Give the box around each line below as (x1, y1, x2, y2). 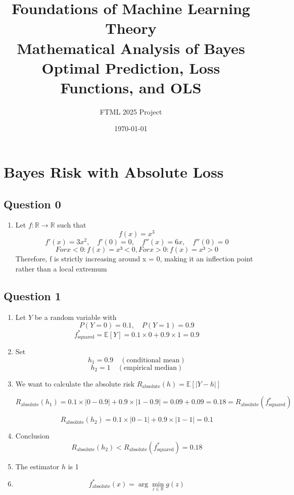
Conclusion (15, 430, 50, 441)
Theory (105, 18, 157, 38)
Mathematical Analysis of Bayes (17, 37, 245, 58)
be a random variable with (34, 311, 117, 322)
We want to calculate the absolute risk (15, 378, 135, 389)
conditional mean (126, 356, 180, 364)
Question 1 (4, 288, 61, 303)
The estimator (15, 461, 60, 471)
